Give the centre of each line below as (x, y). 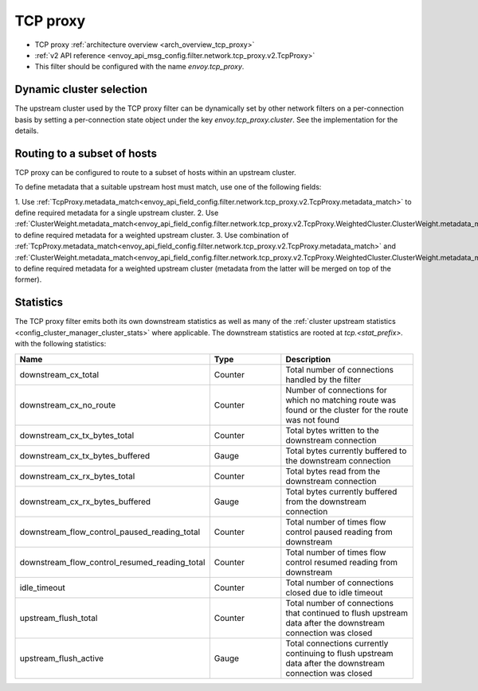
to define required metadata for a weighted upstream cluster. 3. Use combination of (152, 235)
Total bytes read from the (333, 471)
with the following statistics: (61, 344)
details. (27, 131)
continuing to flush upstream (339, 653)
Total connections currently (337, 643)
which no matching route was (341, 400)
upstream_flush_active (61, 658)
